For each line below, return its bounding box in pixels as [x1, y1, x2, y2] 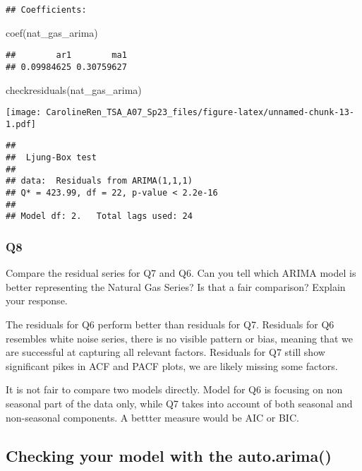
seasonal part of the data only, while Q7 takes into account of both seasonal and [6, 396, 353, 411]
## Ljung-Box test [6, 153, 97, 163]
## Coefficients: [6, 5, 87, 15]
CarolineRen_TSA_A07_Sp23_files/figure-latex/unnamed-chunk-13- [46, 107, 354, 118]
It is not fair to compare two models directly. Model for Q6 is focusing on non [6, 382, 343, 397]
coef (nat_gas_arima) [6, 25, 98, 40]
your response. [6, 293, 68, 308]
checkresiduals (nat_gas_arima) [6, 82, 142, 97]
